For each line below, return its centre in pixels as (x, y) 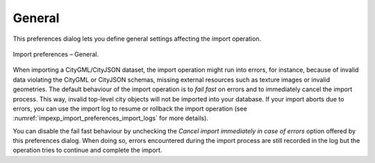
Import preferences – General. (56, 54)
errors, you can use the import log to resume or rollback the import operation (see (130, 108)
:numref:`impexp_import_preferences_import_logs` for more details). (110, 118)
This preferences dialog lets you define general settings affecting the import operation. (137, 39)
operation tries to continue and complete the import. (87, 150)
